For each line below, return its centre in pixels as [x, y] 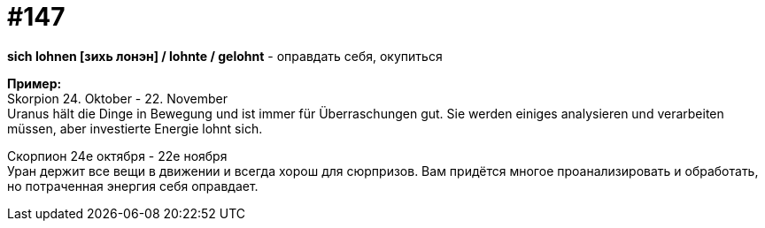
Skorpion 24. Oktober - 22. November [117, 98]
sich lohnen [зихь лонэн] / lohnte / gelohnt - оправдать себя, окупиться [225, 56]
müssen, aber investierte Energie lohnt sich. [135, 128]
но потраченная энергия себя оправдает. [133, 186]
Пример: [35, 83]
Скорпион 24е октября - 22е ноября [117, 156]
